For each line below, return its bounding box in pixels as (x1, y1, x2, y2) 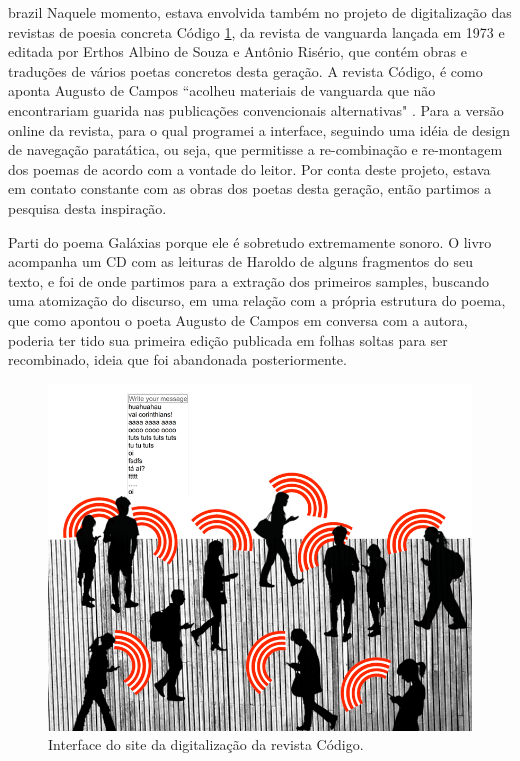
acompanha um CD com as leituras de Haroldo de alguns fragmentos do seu (8, 251, 473, 272)
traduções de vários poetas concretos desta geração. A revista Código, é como (8, 60, 483, 81)
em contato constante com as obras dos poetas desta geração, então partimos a (8, 178, 492, 199)
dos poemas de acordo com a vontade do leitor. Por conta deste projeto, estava (8, 158, 491, 179)
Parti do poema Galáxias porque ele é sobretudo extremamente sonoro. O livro (8, 231, 492, 252)
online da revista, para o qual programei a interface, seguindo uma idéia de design (8, 119, 511, 140)
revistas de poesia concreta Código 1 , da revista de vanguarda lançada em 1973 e (8, 21, 505, 42)
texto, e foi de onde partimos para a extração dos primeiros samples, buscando (8, 270, 489, 291)
